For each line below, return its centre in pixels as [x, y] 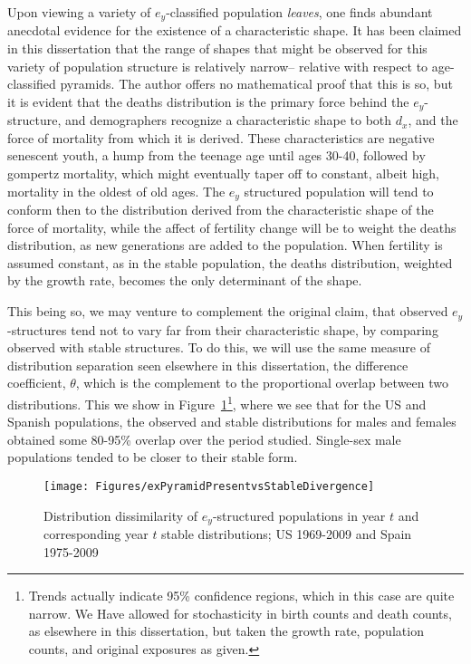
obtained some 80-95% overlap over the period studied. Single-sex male [204, 439]
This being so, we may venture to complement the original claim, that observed [228, 311]
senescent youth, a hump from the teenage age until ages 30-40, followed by [216, 155]
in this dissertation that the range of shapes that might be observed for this [217, 48]
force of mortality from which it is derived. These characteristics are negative [221, 137]
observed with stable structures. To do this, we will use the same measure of [219, 347]
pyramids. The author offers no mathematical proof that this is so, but [256, 84]
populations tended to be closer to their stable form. [153, 457]
